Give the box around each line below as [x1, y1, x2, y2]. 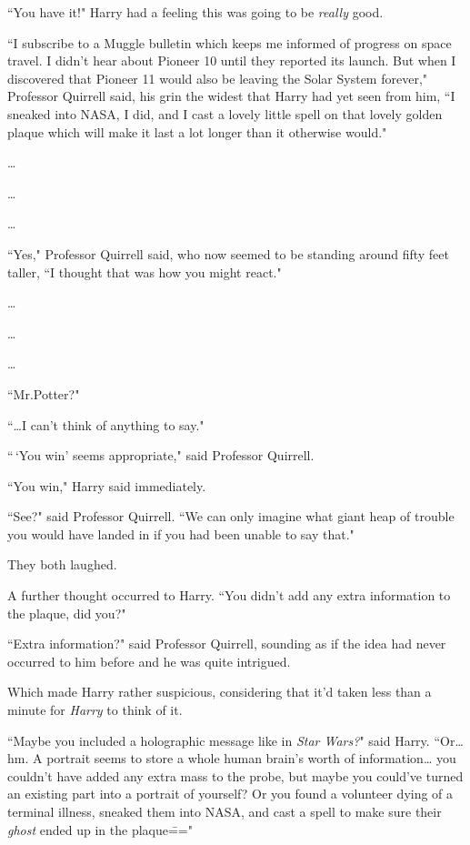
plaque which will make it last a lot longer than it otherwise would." [7, 122, 387, 141]
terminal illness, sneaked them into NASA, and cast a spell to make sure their [7, 802, 442, 820]
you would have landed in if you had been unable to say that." [7, 524, 355, 543]
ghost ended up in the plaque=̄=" [7, 820, 193, 839]
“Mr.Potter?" [7, 384, 80, 403]
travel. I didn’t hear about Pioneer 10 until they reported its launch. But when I [7, 51, 456, 70]
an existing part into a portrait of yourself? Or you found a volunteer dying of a [7, 784, 454, 803]
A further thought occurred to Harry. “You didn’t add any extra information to [7, 586, 451, 605]
